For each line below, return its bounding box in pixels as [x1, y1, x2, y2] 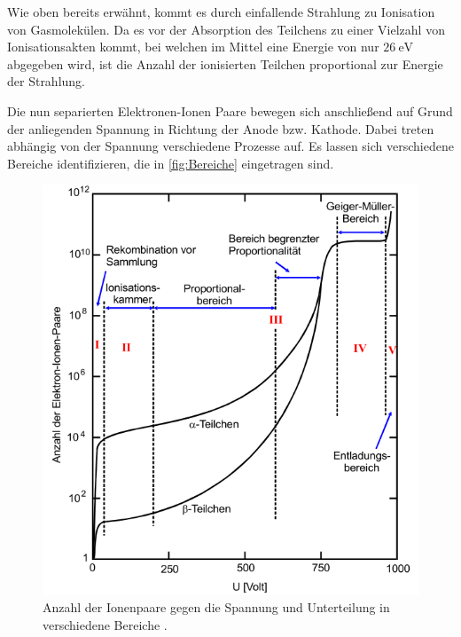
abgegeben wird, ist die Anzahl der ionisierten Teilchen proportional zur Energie [7, 54, 443, 73]
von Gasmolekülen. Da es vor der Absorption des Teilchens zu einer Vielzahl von [7, 20, 445, 38]
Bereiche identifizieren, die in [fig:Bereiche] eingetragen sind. [7, 153, 334, 172]
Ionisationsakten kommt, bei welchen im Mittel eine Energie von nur [7, 37, 379, 56]
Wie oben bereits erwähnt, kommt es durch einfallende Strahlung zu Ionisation [7, 3, 435, 20]
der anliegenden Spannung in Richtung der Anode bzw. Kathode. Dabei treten [7, 119, 434, 138]
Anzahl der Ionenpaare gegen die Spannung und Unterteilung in [43, 598, 390, 617]
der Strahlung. [7, 72, 86, 90]
